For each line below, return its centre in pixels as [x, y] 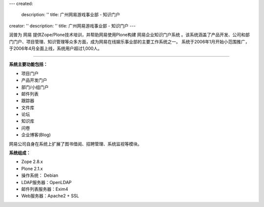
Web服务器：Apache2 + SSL [50, 196]
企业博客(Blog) [36, 135]
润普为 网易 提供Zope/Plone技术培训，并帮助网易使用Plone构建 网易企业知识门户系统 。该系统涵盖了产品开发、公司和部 [130, 35]
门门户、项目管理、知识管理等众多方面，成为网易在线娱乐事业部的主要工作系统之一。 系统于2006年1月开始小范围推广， [129, 41]
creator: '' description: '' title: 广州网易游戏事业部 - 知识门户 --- [72, 26]
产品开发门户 [34, 80]
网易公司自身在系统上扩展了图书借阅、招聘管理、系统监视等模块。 [75, 144]
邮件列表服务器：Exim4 [45, 189]
